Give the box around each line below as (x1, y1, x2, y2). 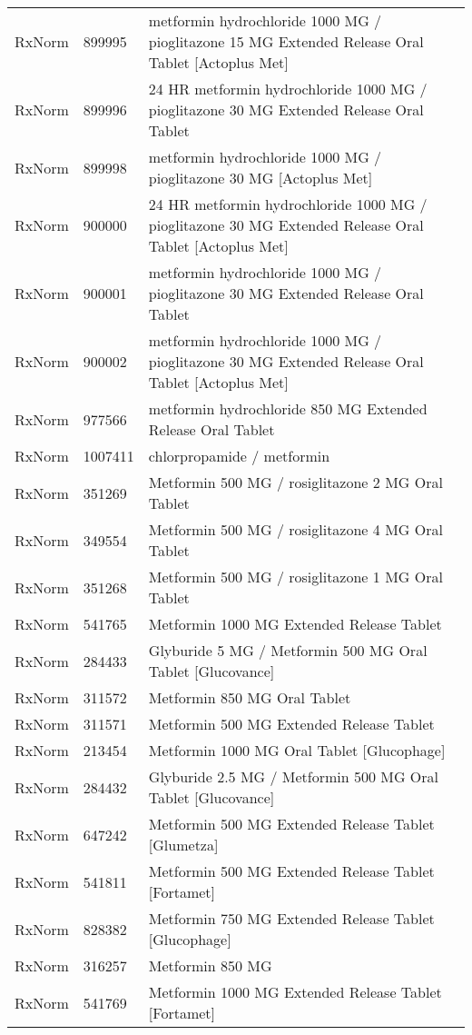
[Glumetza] (148, 834, 219, 855)
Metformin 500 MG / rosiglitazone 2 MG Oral (148, 472, 443, 493)
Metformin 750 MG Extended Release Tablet (148, 908, 435, 929)
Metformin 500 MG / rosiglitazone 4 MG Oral (148, 519, 443, 540)
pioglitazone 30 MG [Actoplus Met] (148, 167, 373, 188)
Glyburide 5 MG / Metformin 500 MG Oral (148, 640, 428, 661)
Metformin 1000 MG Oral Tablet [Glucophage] (148, 740, 446, 761)
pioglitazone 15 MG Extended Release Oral (148, 31, 424, 52)
